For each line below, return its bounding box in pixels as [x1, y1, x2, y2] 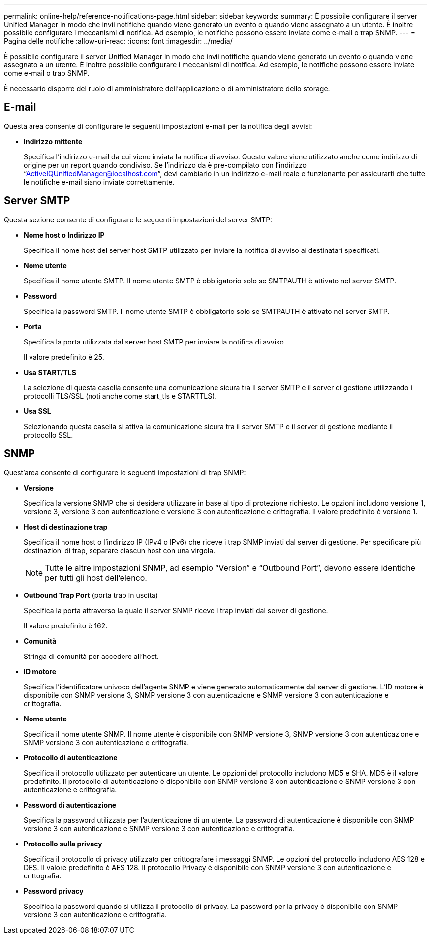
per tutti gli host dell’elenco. [45, 572, 147, 583]
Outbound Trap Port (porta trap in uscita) [24, 591, 158, 599]
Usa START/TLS [24, 368, 76, 376]
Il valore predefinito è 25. [24, 352, 104, 361]
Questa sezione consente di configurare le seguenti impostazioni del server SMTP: [4, 215, 273, 224]
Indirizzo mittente [24, 137, 83, 146]
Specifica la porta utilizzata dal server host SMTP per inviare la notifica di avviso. [24, 337, 286, 346]
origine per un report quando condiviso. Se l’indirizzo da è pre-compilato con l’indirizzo [24, 160, 307, 169]
